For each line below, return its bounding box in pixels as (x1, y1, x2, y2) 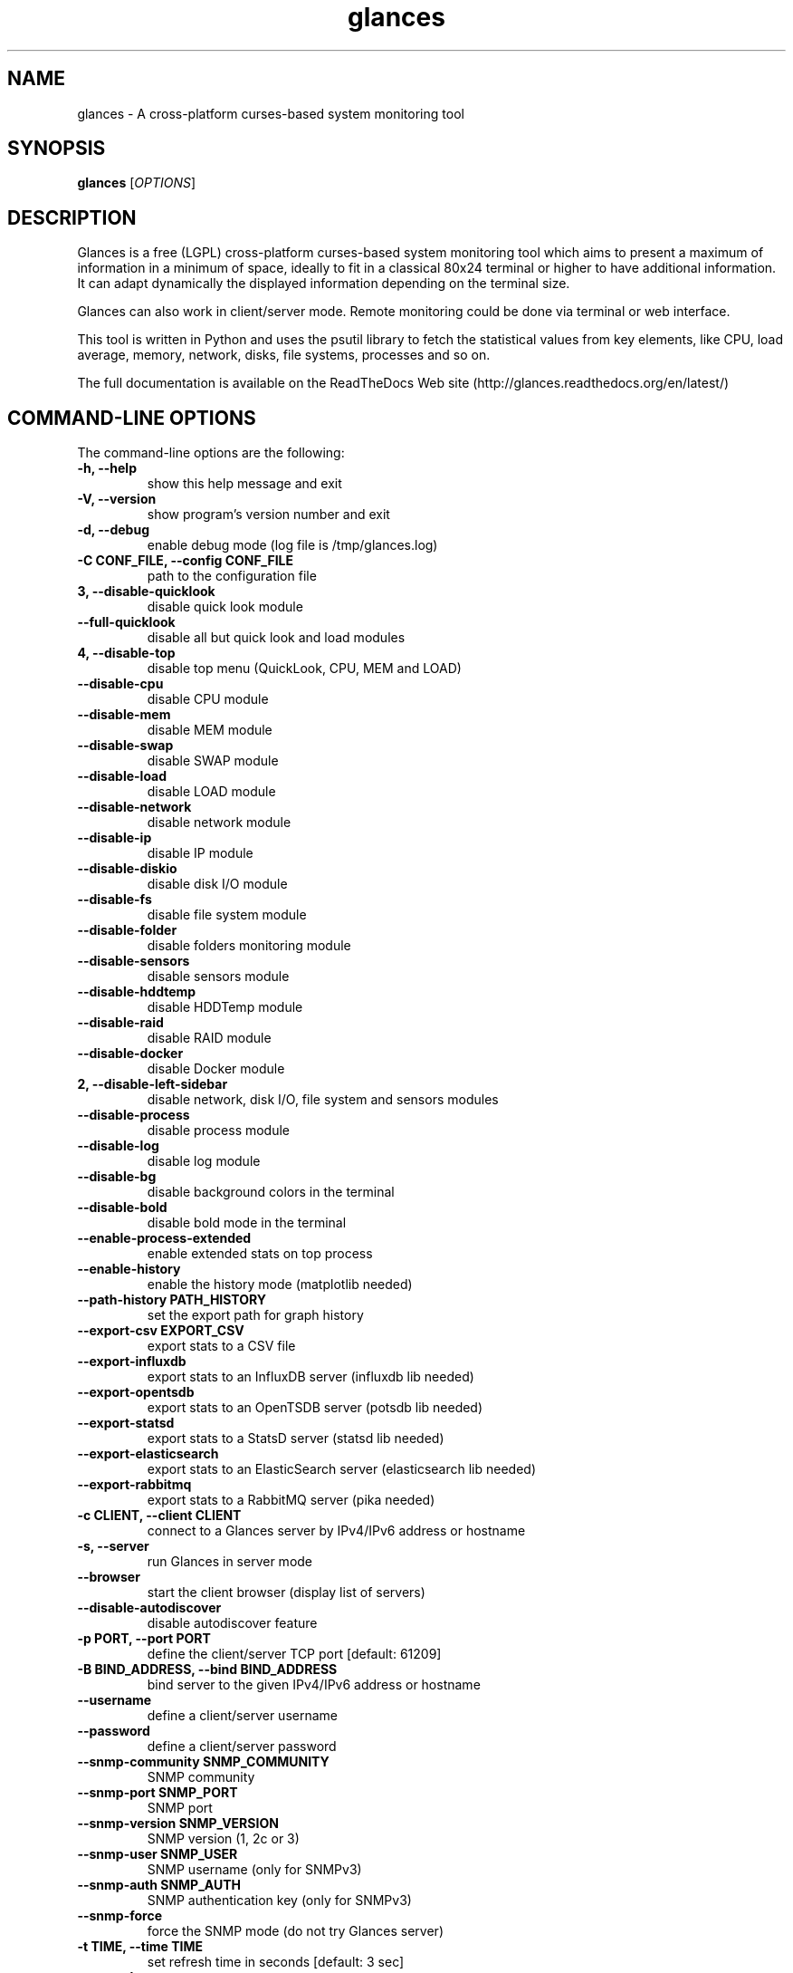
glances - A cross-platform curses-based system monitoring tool (77, 105, 464, 121)
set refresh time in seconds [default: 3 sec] (147, 1954, 405, 1970)
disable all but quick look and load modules (147, 630, 406, 646)
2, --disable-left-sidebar (77, 1076, 228, 1092)
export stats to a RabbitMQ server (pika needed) (147, 1492, 435, 1508)
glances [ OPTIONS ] (77, 175, 196, 191)
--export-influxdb (77, 1353, 186, 1370)
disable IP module (147, 845, 253, 861)
